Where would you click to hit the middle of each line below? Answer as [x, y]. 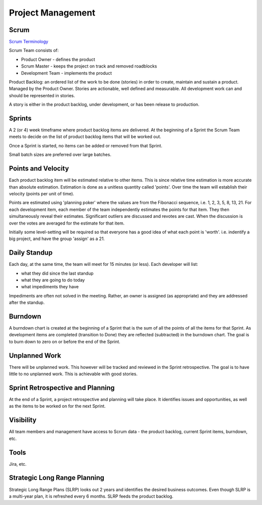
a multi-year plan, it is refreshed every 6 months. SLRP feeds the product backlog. [91, 496]
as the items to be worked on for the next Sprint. [57, 406]
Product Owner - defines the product [58, 59]
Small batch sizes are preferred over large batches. [60, 155]
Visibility [23, 420]
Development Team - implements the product [66, 73]
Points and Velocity [39, 168]
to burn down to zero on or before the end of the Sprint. [65, 341]
